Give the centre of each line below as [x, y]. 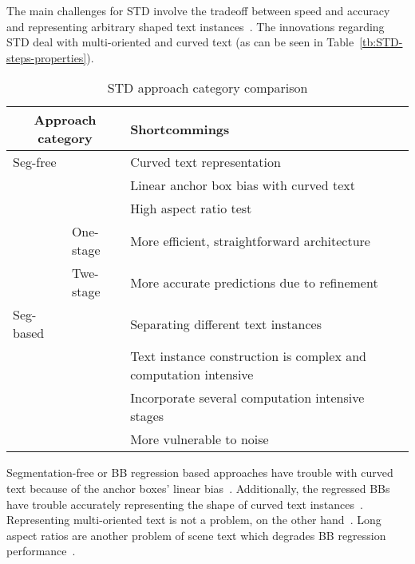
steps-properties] [47, 57]
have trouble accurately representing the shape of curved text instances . [185, 504]
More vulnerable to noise [200, 439]
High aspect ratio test [191, 209]
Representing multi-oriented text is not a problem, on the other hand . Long [194, 520]
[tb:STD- [381, 42]
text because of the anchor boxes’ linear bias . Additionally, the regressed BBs [198, 488]
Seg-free [35, 162]
